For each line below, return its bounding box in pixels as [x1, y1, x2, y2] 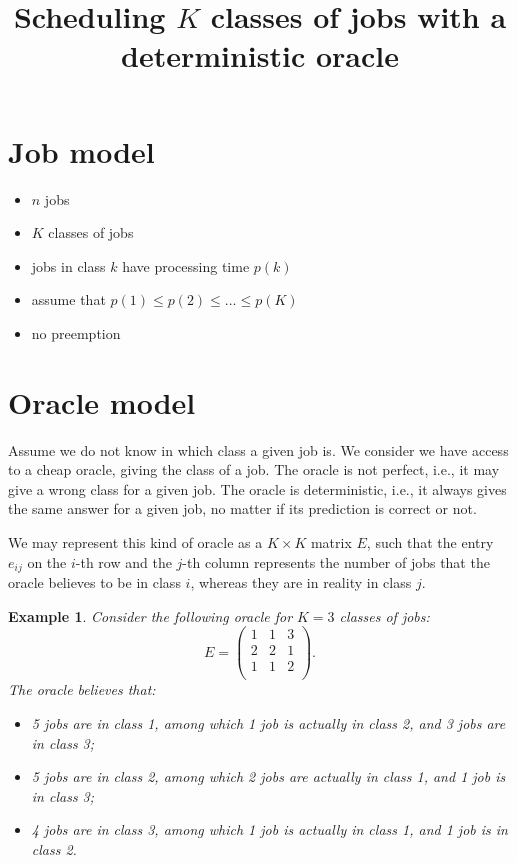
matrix [310, 531, 352, 552]
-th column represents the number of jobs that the [182, 551, 490, 572]
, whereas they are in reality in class [190, 572, 412, 593]
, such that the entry [366, 531, 494, 552]
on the [27, 551, 67, 572]
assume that [31, 289, 106, 310]
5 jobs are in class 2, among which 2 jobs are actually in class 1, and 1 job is [31, 766, 506, 787]
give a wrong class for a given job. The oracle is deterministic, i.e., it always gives [8, 478, 507, 499]
